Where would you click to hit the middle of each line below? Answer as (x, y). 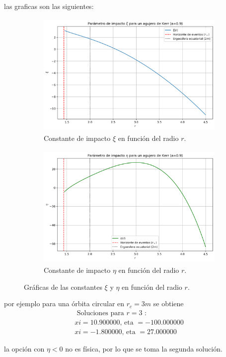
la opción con (24, 348)
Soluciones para (100, 313)
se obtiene (168, 303)
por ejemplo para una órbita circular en (64, 303)
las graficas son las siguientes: (49, 6)
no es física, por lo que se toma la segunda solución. (144, 348)
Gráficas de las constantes (63, 287)
